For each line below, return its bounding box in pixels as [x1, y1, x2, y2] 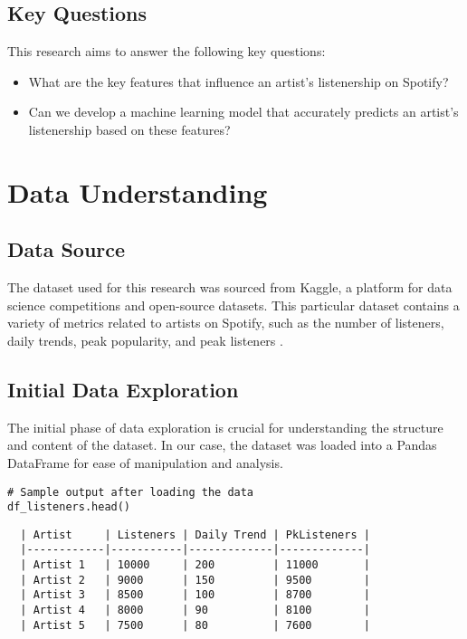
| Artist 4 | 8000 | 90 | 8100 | [20, 604, 370, 617]
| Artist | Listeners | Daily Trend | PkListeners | [20, 528, 370, 541]
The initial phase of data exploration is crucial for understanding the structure [7, 417, 443, 436]
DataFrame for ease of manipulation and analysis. [7, 453, 283, 472]
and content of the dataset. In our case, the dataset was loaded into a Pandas [7, 435, 437, 454]
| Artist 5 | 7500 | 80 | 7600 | [20, 618, 370, 632]
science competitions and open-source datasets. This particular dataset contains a [7, 295, 460, 314]
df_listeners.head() [7, 501, 131, 514]
